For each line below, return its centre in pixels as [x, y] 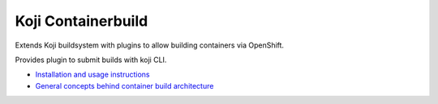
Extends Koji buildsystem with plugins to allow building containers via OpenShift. [149, 45]
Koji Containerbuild [82, 21]
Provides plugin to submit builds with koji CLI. [91, 60]
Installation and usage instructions [92, 75]
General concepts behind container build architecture [125, 85]
